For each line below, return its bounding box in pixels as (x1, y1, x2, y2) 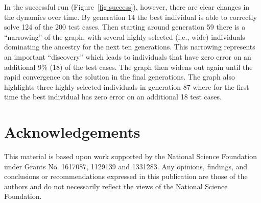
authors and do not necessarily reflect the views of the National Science (4, 181, 228, 191)
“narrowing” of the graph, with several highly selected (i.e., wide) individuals (4, 31, 245, 42)
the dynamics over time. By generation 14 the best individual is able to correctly (4, 11, 257, 22)
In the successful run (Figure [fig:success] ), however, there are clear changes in (4, 2, 250, 12)
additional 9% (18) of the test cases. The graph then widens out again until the (4, 61, 253, 72)
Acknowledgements (4, 121, 140, 142)
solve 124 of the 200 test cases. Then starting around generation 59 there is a (4, 21, 246, 32)
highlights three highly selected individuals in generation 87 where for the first (4, 81, 249, 92)
